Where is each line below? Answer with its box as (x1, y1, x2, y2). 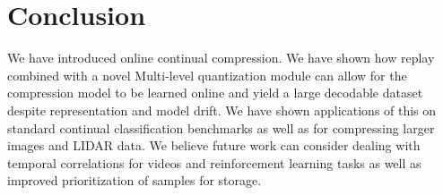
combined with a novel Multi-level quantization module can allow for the (7, 65, 407, 84)
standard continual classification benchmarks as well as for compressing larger (7, 118, 435, 137)
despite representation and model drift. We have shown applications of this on (7, 100, 437, 119)
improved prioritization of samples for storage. (7, 171, 262, 190)
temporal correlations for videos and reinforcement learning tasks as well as (7, 153, 421, 172)
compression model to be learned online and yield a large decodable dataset (7, 83, 423, 102)
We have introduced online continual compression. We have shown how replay (7, 48, 435, 67)
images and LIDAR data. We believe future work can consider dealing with (7, 136, 421, 155)
